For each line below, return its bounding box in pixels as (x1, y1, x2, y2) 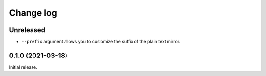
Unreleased (9, 26, 46, 34)
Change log (9, 7, 58, 18)
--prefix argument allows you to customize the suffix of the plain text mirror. (21, 39, 181, 45)
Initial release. (9, 64, 37, 70)
